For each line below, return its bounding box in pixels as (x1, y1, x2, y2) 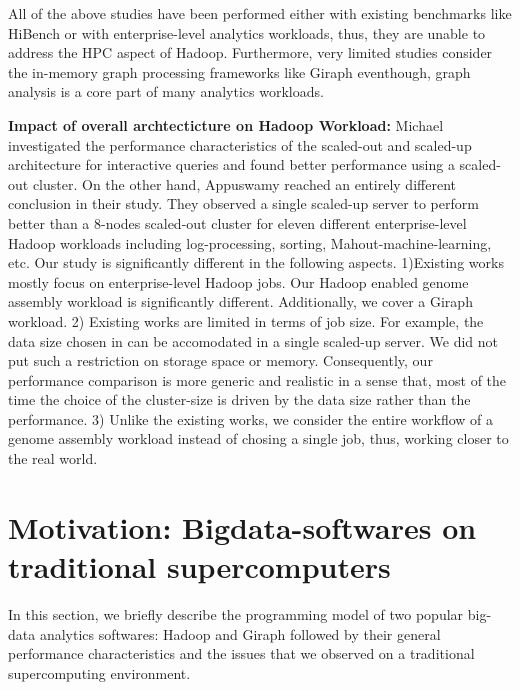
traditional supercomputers (8, 546, 391, 587)
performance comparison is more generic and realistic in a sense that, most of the (8, 369, 507, 390)
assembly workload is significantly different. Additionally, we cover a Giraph (8, 291, 473, 312)
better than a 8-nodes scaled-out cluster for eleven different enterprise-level (8, 212, 467, 233)
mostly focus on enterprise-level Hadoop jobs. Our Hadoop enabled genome (8, 271, 469, 292)
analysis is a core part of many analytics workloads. (8, 81, 324, 102)
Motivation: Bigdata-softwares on (8, 506, 477, 547)
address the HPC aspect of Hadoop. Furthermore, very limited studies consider (8, 42, 493, 63)
